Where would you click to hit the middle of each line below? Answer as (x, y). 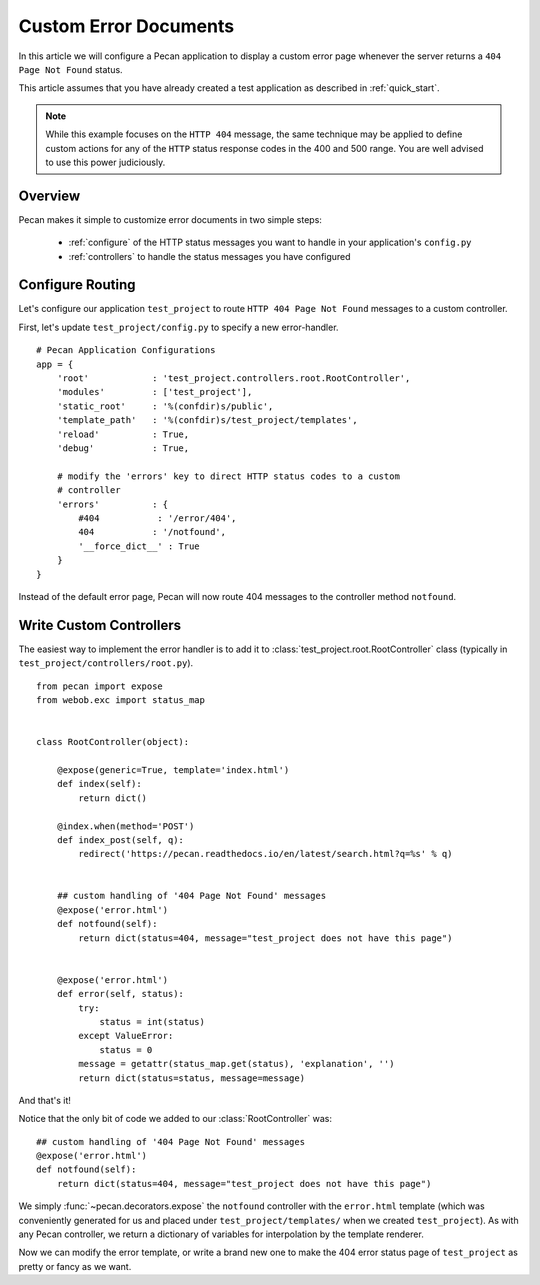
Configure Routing (77, 285)
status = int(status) (152, 1021)
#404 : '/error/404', (157, 518)
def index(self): (99, 784)
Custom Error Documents (126, 26)
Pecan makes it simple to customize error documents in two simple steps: (170, 219)
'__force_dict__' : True (139, 546)
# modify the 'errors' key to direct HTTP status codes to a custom (228, 476)
